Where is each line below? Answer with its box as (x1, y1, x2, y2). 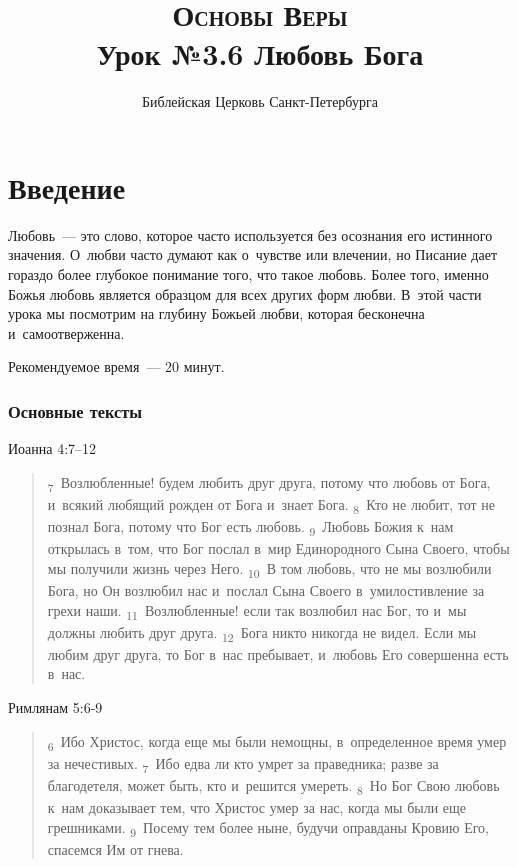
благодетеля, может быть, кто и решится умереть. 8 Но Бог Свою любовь (47, 774, 500, 798)
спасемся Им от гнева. (47, 838, 184, 859)
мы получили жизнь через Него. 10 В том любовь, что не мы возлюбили (47, 557, 492, 581)
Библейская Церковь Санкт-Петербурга (142, 91, 378, 112)
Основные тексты (8, 398, 143, 423)
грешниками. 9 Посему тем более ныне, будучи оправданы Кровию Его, (47, 816, 489, 840)
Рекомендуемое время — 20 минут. (8, 356, 225, 377)
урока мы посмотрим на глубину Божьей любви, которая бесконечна (8, 303, 425, 324)
